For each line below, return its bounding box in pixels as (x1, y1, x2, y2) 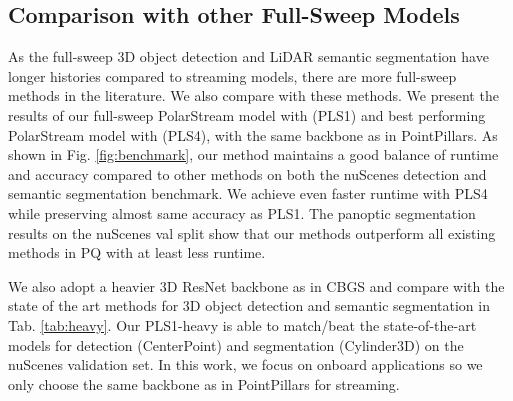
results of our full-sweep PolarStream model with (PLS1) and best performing (8, 104, 486, 125)
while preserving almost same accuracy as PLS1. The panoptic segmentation (8, 202, 476, 223)
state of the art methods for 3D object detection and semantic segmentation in (8, 295, 490, 316)
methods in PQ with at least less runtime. (8, 242, 266, 263)
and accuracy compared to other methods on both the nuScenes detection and (8, 163, 487, 184)
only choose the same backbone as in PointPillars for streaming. (8, 373, 400, 394)
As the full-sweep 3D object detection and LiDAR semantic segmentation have (8, 46, 489, 67)
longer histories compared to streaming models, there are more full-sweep (8, 65, 457, 86)
